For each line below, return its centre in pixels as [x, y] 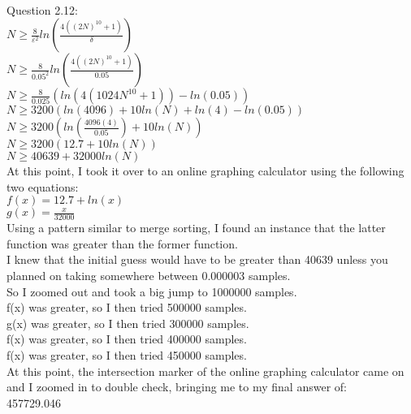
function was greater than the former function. [122, 243]
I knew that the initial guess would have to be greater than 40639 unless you [197, 259]
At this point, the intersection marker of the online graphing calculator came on [205, 371]
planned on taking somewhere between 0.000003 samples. [149, 275]
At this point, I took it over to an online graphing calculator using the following [205, 171]
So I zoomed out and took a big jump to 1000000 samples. [152, 291]
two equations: [43, 186]
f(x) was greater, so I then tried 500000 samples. [127, 307]
